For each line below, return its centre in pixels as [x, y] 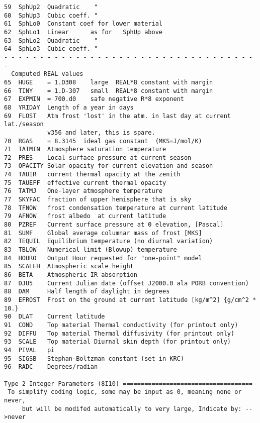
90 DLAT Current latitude [55, 317]
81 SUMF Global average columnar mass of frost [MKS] [103, 233]
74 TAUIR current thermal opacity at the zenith [92, 175]
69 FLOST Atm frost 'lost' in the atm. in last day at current [118, 116]
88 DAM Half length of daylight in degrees [87, 292]
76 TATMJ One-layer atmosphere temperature [83, 191]
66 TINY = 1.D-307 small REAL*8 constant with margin [109, 91]
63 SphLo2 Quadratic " [51, 40]
